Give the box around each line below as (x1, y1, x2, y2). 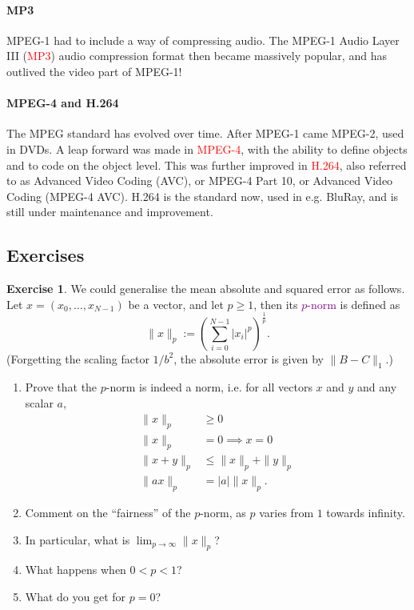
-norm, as (200, 504, 246, 520)
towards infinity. (326, 504, 405, 520)
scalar (25, 395, 54, 411)
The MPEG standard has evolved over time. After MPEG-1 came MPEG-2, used (6, 125, 404, 142)
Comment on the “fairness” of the (25, 504, 191, 520)
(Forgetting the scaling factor (6, 350, 149, 367)
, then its (253, 295, 298, 312)
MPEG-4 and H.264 (6, 94, 119, 111)
